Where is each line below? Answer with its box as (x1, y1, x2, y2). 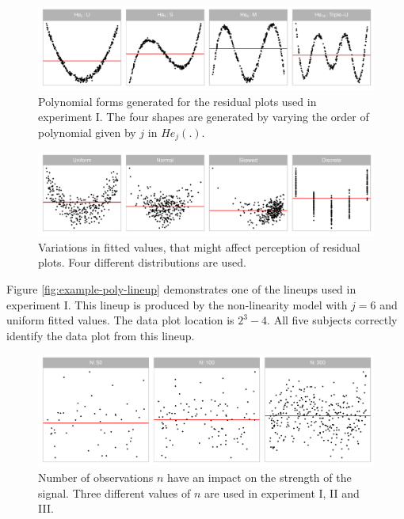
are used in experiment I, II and (204, 484, 360, 501)
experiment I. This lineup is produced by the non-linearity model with (6, 296, 348, 313)
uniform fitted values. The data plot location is (6, 312, 234, 328)
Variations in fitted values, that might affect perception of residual (38, 238, 360, 255)
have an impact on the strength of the (167, 469, 352, 486)
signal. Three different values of (38, 484, 191, 501)
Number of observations (38, 469, 154, 486)
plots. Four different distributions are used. (38, 254, 246, 271)
